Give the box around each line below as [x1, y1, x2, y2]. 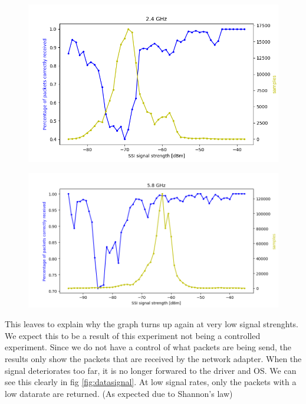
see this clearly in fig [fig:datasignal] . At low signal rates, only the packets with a [5, 376, 297, 388]
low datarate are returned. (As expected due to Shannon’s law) [5, 387, 233, 399]
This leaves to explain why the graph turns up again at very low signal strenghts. [5, 318, 299, 330]
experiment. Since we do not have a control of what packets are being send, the [5, 341, 291, 353]
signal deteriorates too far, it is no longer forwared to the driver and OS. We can [5, 364, 297, 376]
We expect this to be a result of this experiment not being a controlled [5, 329, 261, 341]
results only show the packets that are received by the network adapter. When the [5, 353, 302, 364]
